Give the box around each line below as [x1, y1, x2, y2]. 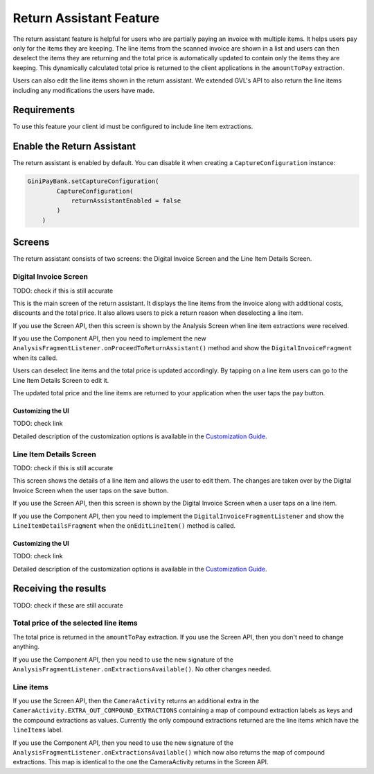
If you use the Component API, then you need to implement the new [12, 334, 207, 343]
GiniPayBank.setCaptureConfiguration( [27, 178, 159, 185]
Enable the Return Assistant [12, 141, 136, 153]
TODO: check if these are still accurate [12, 601, 124, 610]
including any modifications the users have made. [12, 86, 155, 94]
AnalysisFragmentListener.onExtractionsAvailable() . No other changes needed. [12, 664, 271, 673]
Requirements [12, 104, 75, 116]
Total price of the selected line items [12, 618, 138, 628]
